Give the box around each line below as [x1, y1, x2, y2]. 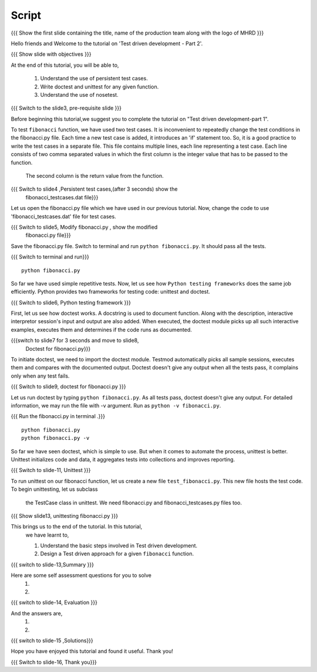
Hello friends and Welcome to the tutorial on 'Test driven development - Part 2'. [11, 40, 203, 47]
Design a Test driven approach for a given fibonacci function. [40, 550, 194, 557]
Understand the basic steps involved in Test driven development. [40, 542, 198, 549]
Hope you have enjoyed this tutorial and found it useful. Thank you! [11, 648, 173, 655]
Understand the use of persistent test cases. [40, 75, 148, 82]
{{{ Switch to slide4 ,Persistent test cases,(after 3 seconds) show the [11, 185, 178, 193]
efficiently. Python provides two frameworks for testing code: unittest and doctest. [11, 288, 211, 296]
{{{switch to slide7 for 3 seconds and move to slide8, [11, 337, 139, 344]
